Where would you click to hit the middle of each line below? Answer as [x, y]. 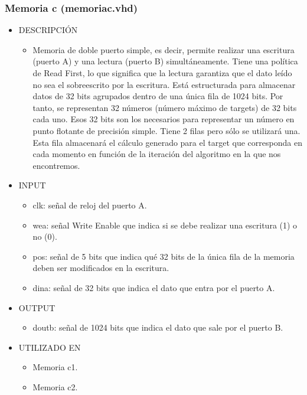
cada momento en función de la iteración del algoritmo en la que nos [157, 154]
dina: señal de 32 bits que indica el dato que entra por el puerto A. [154, 287]
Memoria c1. [55, 367]
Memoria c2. [55, 386]
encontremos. [56, 165]
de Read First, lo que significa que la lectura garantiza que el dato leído [162, 73]
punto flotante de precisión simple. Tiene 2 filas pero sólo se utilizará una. [166, 130]
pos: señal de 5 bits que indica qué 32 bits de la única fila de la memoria [164, 256]
